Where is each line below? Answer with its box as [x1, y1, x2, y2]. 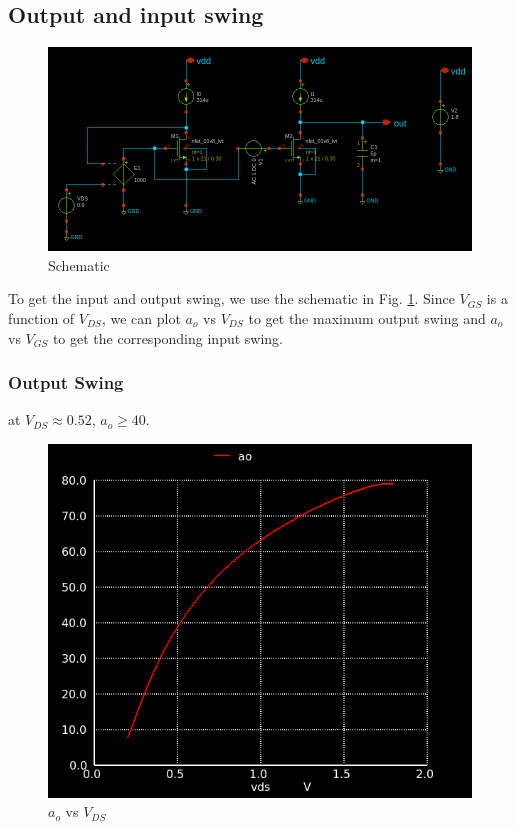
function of [8, 307, 75, 328]
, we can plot [101, 307, 181, 328]
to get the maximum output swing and [248, 307, 486, 328]
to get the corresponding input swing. [52, 327, 284, 348]
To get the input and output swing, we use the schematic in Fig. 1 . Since [8, 288, 455, 309]
